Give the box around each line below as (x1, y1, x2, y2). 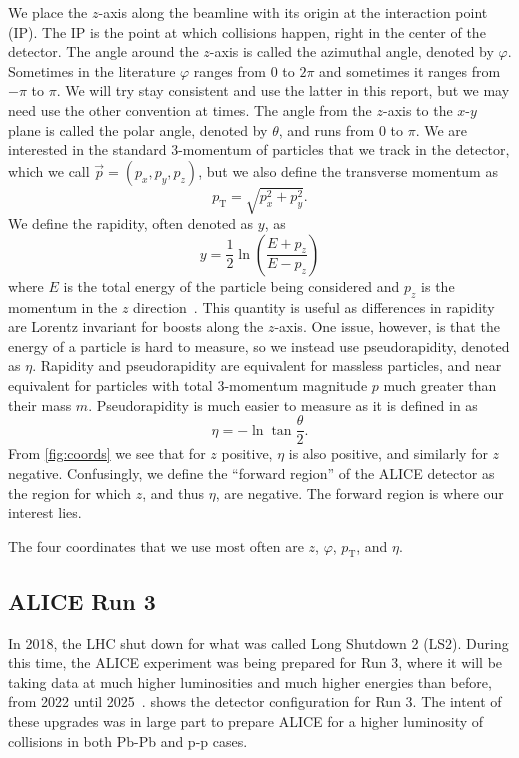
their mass (8, 394, 72, 415)
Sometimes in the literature (8, 60, 176, 81)
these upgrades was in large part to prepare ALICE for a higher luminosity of (8, 711, 484, 732)
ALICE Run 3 (8, 585, 156, 616)
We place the (8, 2, 88, 22)
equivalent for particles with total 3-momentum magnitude (8, 375, 368, 396)
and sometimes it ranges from (319, 60, 501, 81)
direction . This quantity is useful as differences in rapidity (133, 296, 495, 317)
